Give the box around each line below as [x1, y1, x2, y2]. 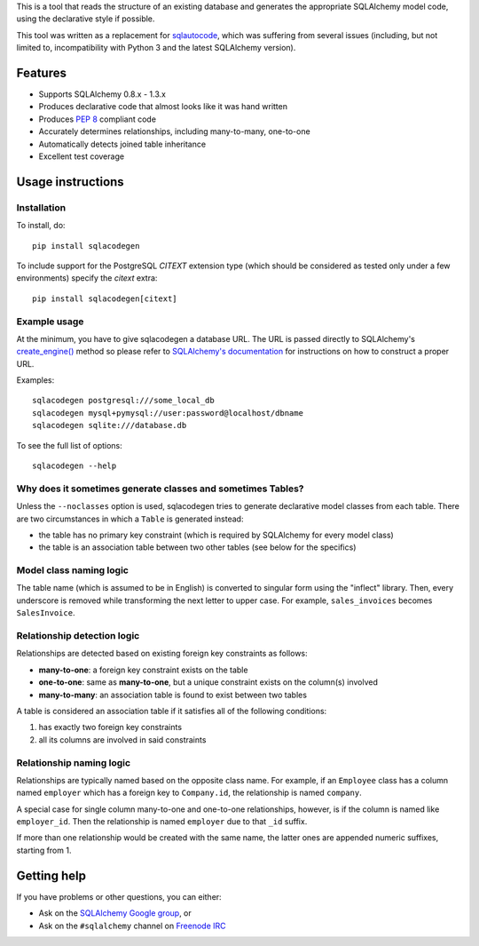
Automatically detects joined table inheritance [38, 139, 207, 149]
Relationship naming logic [16, 756, 131, 768]
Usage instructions [16, 174, 124, 189]
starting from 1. [16, 845, 72, 855]
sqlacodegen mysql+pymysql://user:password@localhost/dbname [32, 408, 303, 417]
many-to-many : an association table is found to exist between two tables [38, 689, 308, 700]
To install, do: [16, 220, 66, 231]
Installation [16, 201, 67, 213]
